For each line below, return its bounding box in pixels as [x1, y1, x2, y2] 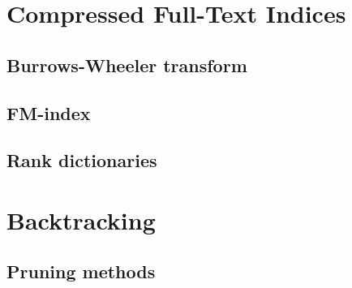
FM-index [6, 100, 91, 125]
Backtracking [6, 203, 156, 236]
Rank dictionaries [6, 148, 157, 173]
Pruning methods [6, 259, 156, 284]
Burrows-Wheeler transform [6, 52, 247, 77]
